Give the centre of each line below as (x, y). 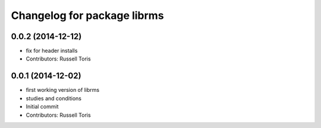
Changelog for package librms (87, 15)
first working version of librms (63, 90)
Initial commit (42, 107)
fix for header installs (52, 51)
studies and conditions (53, 98)
